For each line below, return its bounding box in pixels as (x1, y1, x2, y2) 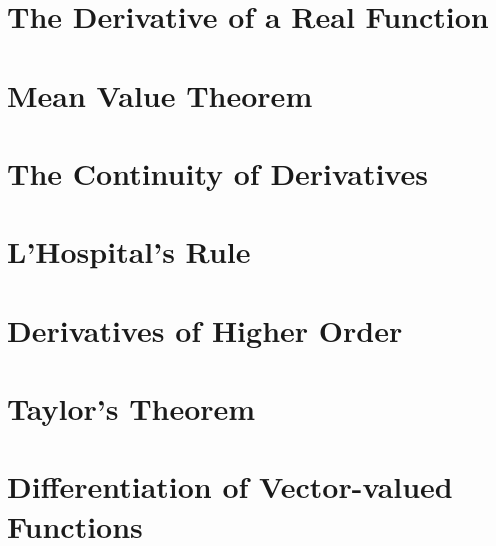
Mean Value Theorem (7, 74, 313, 115)
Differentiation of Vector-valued (7, 466, 453, 507)
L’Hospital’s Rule (7, 231, 251, 272)
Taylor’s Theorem (7, 388, 256, 429)
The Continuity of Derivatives (7, 152, 428, 193)
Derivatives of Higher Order (7, 309, 403, 350)
